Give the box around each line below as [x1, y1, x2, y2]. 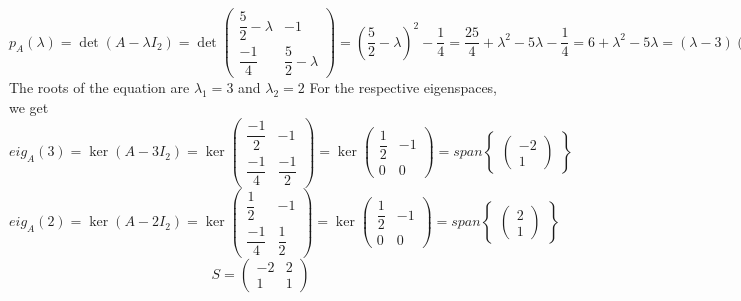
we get [9, 96, 49, 117]
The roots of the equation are [9, 77, 190, 98]
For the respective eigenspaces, [309, 77, 498, 98]
